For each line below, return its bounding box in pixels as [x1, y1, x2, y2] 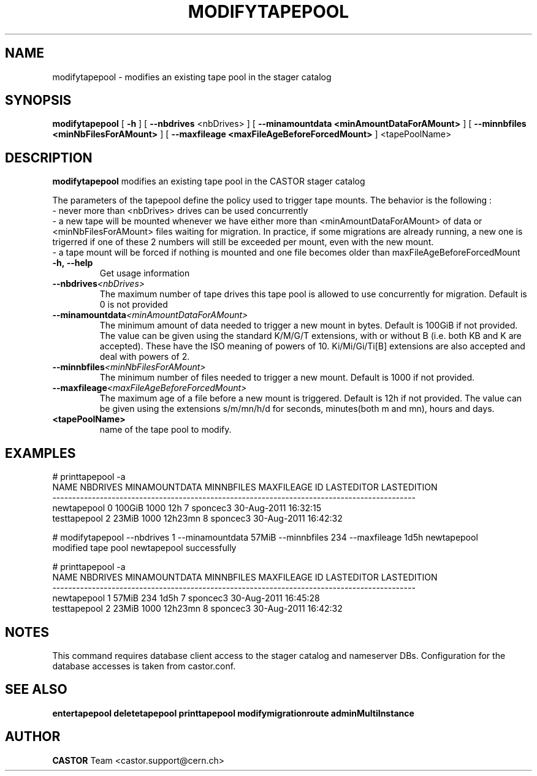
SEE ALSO [5, 682, 67, 698]
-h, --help [52, 257, 93, 268]
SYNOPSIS [5, 93, 72, 108]
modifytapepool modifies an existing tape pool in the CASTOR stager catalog [52, 176, 365, 187]
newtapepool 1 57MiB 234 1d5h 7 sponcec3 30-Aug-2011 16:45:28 [52, 593, 320, 604]
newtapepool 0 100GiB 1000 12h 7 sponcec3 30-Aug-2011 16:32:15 [52, 503, 322, 514]
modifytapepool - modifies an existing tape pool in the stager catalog [52, 71, 332, 82]
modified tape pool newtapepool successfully [52, 542, 237, 553]
